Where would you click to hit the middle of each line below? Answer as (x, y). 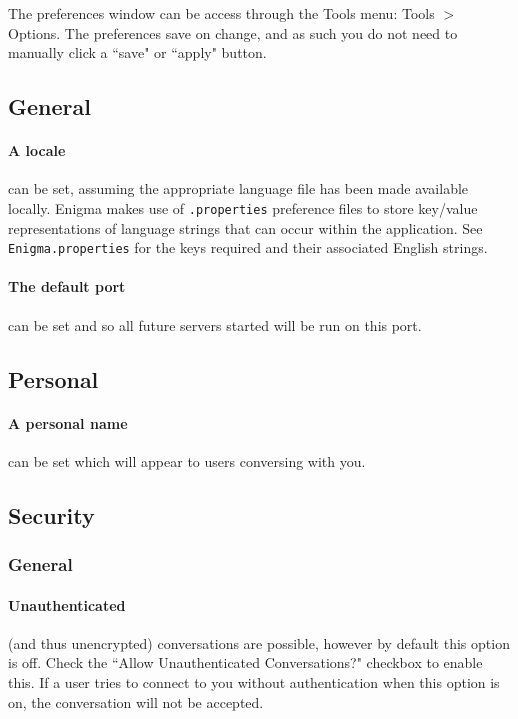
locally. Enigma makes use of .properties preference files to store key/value (243, 207)
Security (51, 514)
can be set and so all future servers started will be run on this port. (215, 324)
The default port (67, 286)
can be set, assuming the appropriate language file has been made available (238, 188)
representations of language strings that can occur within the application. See (245, 227)
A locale (37, 150)
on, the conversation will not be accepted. (136, 701)
